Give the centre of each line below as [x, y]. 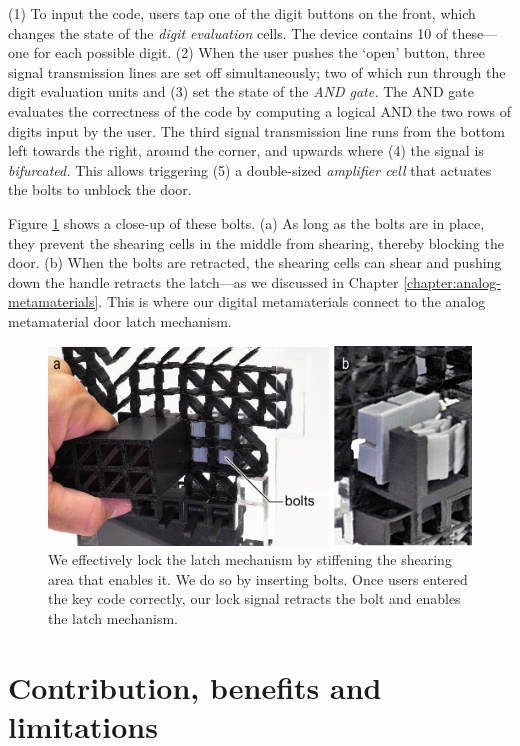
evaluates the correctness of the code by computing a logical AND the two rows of [259, 110]
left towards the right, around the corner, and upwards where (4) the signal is [246, 150]
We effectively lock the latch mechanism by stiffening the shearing [250, 559]
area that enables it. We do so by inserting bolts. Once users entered [258, 578]
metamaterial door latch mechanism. [120, 320]
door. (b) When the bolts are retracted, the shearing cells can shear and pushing [255, 262]
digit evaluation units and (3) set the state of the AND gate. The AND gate [241, 91]
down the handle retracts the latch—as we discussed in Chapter [203, 281]
